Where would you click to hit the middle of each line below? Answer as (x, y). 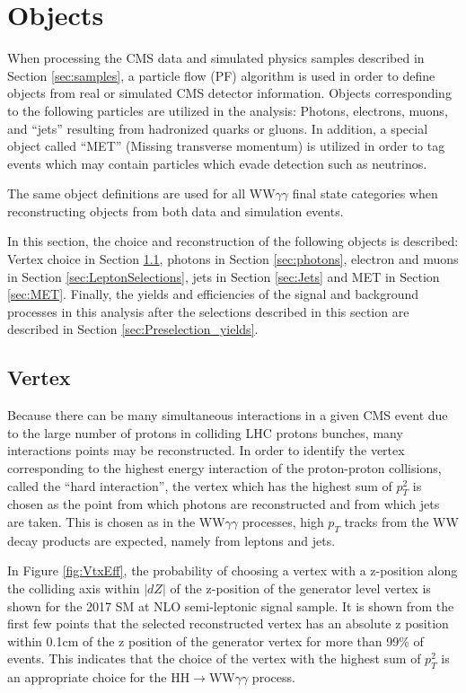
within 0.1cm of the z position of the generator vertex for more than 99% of (215, 640)
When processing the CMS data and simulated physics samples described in (216, 58)
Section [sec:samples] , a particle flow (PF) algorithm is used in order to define (221, 75)
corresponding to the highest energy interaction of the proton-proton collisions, (224, 468)
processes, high (283, 522)
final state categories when (365, 193)
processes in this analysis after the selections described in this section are (208, 311)
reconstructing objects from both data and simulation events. (176, 211)
